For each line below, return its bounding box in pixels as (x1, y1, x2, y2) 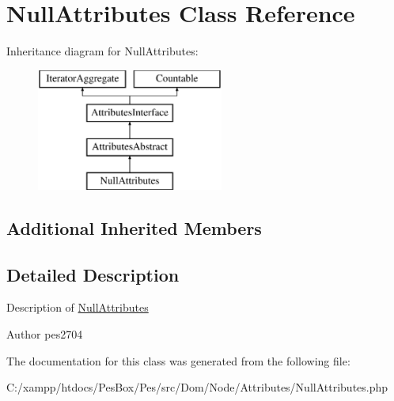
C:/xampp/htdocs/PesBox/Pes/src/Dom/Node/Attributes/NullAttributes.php (6, 379, 388, 395)
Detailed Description (6, 262, 180, 286)
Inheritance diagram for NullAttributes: (6, 43, 199, 59)
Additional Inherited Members (6, 215, 262, 240)
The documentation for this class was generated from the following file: (6, 352, 350, 369)
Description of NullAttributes (6, 299, 149, 316)
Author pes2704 (6, 326, 83, 342)
